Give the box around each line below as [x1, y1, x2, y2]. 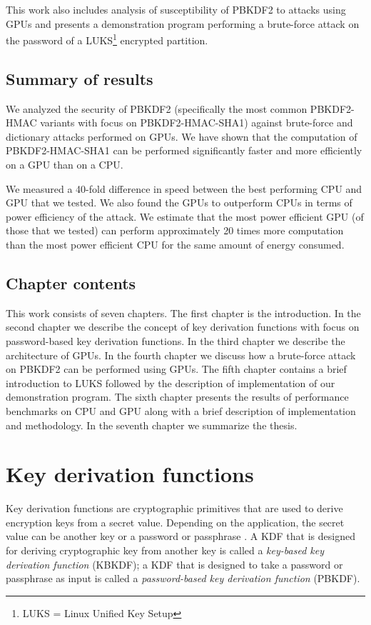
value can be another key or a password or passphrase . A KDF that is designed [6, 529, 355, 544]
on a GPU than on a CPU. [6, 157, 123, 172]
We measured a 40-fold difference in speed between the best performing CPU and [6, 181, 362, 196]
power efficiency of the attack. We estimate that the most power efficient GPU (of [6, 209, 364, 224]
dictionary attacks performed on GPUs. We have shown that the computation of [6, 129, 357, 144]
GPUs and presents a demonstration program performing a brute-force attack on [6, 16, 360, 31]
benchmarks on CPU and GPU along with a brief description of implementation [6, 403, 356, 418]
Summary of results [6, 67, 153, 89]
